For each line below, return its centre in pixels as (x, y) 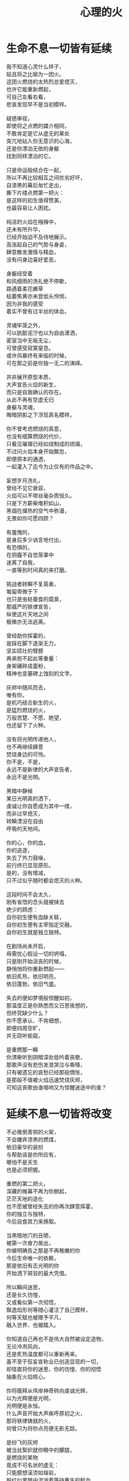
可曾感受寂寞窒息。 (30, 347)
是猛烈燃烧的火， (27, 710)
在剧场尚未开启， (27, 946)
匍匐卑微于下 (22, 591)
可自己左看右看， (27, 97)
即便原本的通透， (27, 459)
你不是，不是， (25, 761)
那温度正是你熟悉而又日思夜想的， (49, 1005)
